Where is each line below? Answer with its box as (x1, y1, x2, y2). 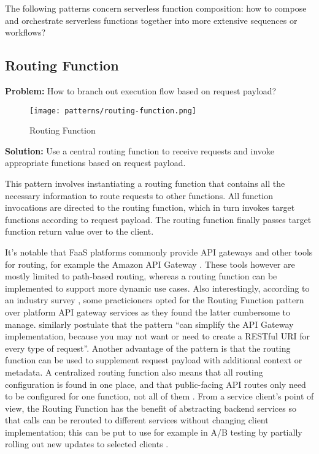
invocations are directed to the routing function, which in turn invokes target (5, 201, 295, 214)
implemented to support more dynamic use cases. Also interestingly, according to (5, 281, 310, 294)
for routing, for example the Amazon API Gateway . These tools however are (5, 257, 295, 270)
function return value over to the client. (5, 225, 154, 238)
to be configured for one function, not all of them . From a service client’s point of (5, 390, 314, 403)
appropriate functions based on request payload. (5, 156, 186, 169)
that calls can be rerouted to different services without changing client (5, 414, 269, 426)
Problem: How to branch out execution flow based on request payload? (5, 84, 277, 97)
